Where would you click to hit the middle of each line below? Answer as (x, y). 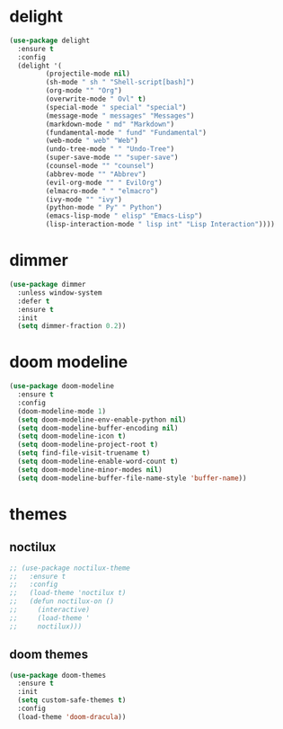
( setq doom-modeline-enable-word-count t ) (98, 462)
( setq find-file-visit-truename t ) (84, 453)
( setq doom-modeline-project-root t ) (88, 445)
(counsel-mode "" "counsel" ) (100, 166)
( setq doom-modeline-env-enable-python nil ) (102, 420)
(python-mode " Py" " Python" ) (104, 208)
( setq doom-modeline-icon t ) (72, 436)
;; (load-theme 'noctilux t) (68, 593)
